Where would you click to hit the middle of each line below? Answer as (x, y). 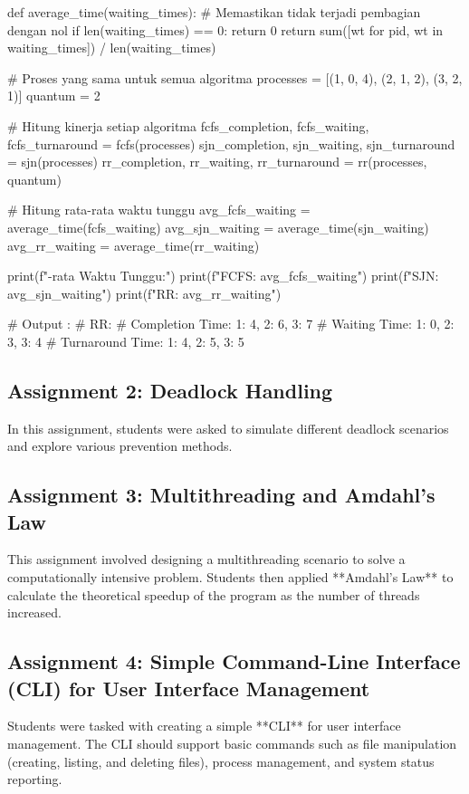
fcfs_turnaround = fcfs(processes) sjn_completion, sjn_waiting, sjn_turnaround (231, 143)
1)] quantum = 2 (54, 96)
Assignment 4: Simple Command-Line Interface (234, 661)
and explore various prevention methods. (120, 446)
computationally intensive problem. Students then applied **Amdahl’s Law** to (230, 577)
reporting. (35, 779)
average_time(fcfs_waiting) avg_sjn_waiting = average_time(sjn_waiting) (218, 227)
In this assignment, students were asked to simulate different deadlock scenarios (228, 428)
